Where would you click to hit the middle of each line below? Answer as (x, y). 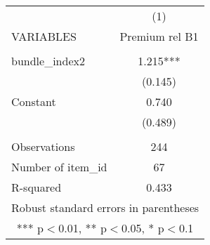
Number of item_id (59, 167)
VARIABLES (44, 36)
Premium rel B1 (159, 36)
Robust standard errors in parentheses (105, 207)
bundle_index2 (48, 61)
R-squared (37, 187)
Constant (34, 101)
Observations (43, 146)
